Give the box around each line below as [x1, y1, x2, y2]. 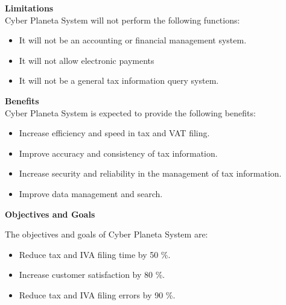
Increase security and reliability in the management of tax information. [19, 167, 282, 180]
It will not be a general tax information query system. [19, 74, 219, 87]
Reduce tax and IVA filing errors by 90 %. [19, 288, 176, 301]
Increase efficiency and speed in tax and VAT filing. [19, 127, 210, 139]
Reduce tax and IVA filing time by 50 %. [19, 248, 171, 260]
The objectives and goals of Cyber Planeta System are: [5, 228, 208, 241]
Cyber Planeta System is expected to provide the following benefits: [5, 106, 256, 119]
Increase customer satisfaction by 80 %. [19, 268, 165, 281]
